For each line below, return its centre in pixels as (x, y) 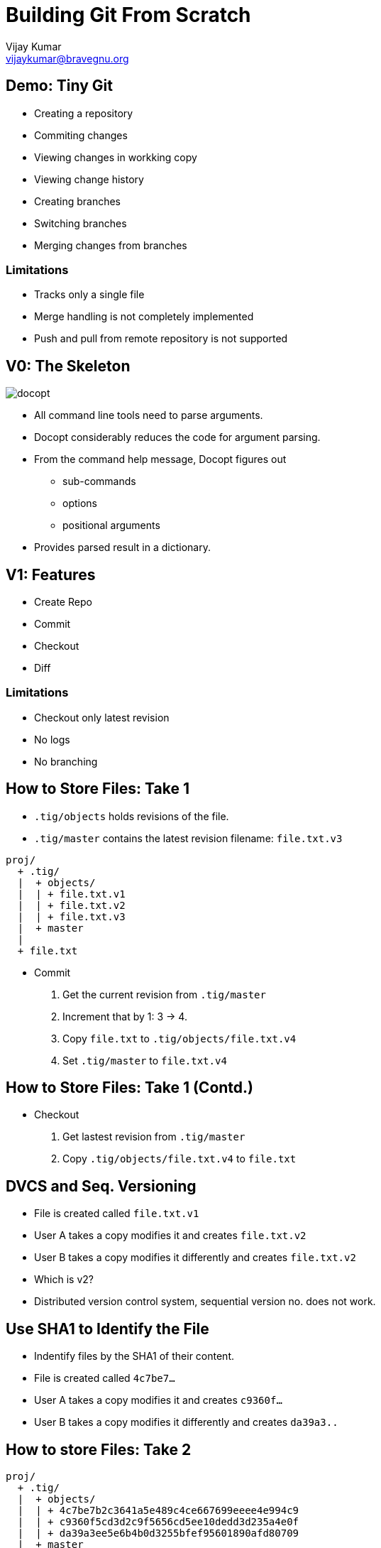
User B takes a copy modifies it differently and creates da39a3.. (186, 1422)
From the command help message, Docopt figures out (160, 459)
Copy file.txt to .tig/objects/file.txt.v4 (180, 1038)
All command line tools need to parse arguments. (149, 415)
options (80, 503)
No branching (66, 761)
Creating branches (77, 201)
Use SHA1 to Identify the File (107, 1329)
